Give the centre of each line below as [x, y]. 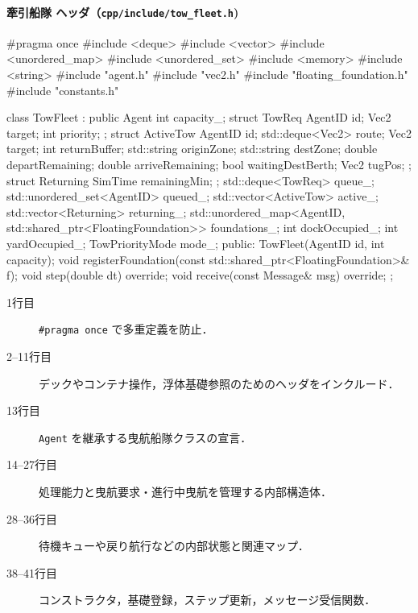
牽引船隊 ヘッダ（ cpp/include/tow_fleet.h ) [123, 12]
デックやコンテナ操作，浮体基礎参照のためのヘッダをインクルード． [219, 383]
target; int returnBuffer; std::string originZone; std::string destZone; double [192, 149]
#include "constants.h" [63, 90]
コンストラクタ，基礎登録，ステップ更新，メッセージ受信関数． [207, 600]
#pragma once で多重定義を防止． [126, 329]
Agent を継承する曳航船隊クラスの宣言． [145, 437]
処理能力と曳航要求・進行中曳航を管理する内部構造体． [185, 492]
